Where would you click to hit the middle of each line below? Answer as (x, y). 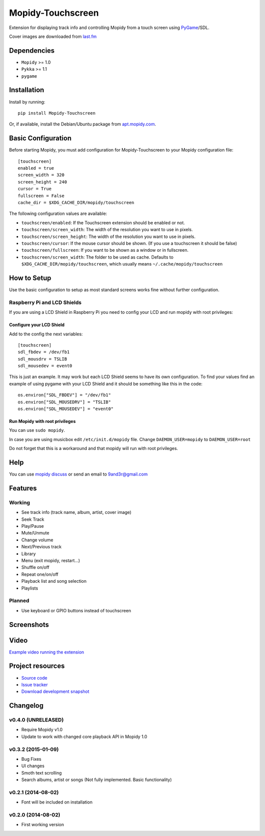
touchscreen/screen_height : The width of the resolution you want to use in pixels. (108, 237)
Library (29, 554)
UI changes (33, 766)
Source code (34, 678)
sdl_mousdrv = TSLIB (42, 359)
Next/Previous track (41, 547)
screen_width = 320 (41, 175)
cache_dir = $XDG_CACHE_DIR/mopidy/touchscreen (76, 202)
